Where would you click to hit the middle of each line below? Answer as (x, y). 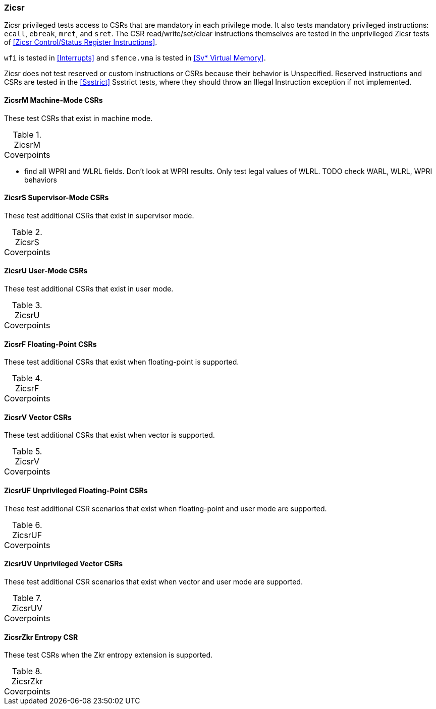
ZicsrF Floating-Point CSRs (50, 344)
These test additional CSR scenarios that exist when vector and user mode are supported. (153, 581)
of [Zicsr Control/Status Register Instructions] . (81, 42)
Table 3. (27, 305)
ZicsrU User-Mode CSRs (46, 271)
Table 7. (27, 598)
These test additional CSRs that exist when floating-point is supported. (122, 362)
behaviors (41, 180)
